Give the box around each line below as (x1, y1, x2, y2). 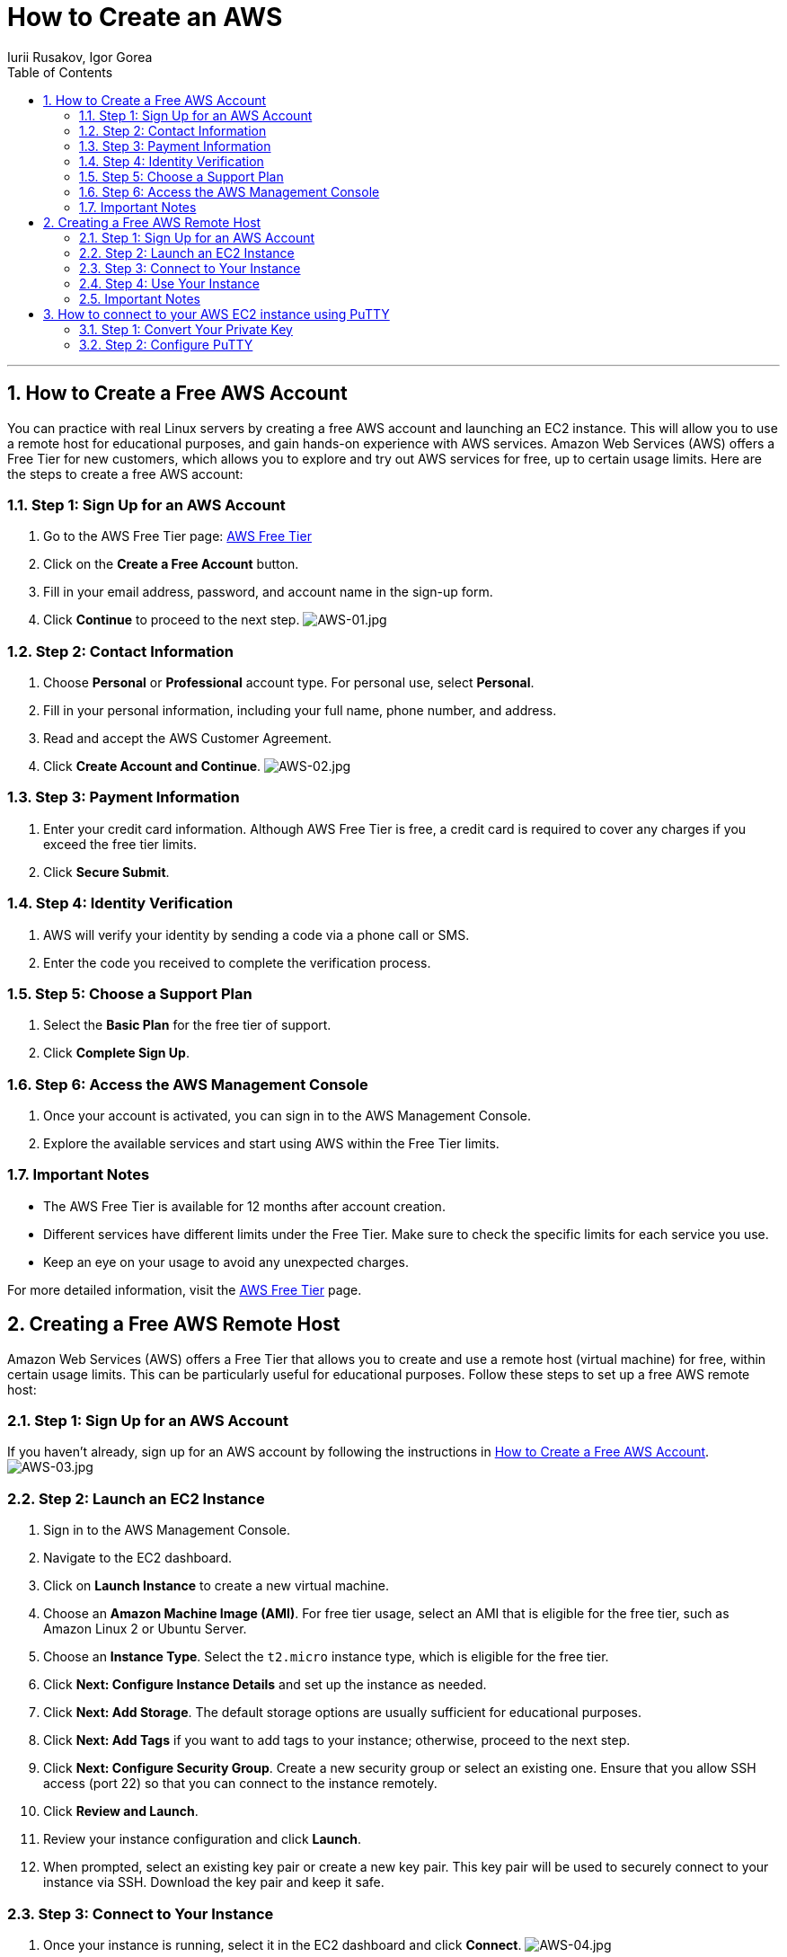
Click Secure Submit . (43, 863, 170, 880)
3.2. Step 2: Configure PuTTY (79, 336, 253, 352)
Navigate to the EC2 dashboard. (43, 1550, 233, 1566)
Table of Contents (7, 64, 113, 80)
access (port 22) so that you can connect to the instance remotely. (43, 1775, 438, 1792)
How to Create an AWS (7, 2, 283, 32)
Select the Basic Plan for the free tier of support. (43, 1017, 332, 1033)
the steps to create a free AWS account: (7, 465, 243, 482)
